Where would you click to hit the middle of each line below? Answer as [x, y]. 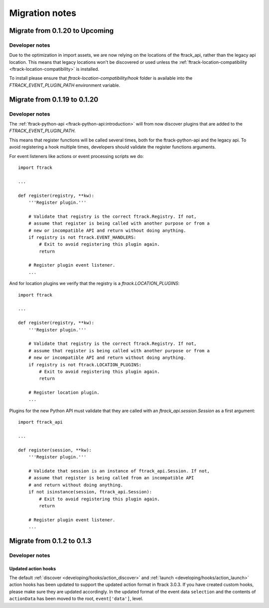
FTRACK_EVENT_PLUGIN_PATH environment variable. [65, 85]
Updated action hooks [33, 569]
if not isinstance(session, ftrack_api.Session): [90, 492]
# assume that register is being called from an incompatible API [111, 478]
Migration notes [43, 13]
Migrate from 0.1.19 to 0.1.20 [54, 99]
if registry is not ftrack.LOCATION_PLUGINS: [85, 365]
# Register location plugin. [64, 393]
